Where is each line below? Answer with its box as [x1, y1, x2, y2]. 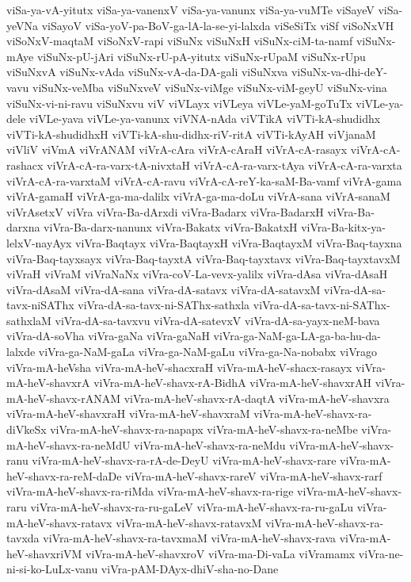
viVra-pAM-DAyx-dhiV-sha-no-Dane [101, 561, 279, 577]
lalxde [6, 343, 36, 360]
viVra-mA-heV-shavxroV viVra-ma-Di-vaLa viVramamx [86, 545, 356, 561]
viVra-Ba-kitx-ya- [301, 219, 386, 235]
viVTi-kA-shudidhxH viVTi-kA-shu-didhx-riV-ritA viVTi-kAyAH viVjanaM [6, 125, 376, 142]
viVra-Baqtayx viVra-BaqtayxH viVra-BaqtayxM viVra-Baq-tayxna [75, 234, 402, 251]
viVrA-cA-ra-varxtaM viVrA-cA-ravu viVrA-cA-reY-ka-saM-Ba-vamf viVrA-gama [6, 172, 402, 189]
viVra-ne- [358, 545, 404, 561]
